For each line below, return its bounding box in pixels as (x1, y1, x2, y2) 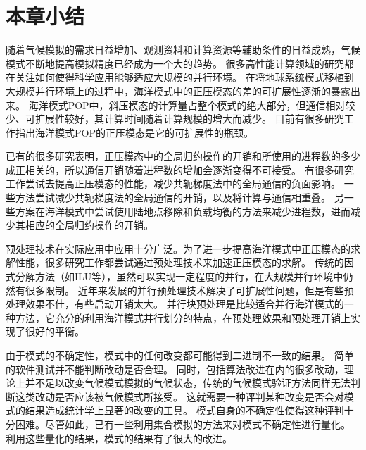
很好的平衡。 (25, 324, 84, 339)
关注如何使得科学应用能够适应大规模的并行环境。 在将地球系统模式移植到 (15, 70, 354, 85)
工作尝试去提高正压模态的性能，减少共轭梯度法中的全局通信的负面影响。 (6, 176, 341, 191)
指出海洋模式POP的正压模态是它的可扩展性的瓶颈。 (15, 125, 253, 139)
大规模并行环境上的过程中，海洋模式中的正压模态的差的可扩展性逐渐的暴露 (6, 83, 351, 98)
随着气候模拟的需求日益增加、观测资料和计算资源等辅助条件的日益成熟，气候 (6, 42, 360, 57)
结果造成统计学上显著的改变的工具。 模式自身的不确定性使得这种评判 (25, 403, 344, 418)
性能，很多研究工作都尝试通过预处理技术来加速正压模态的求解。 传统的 (15, 255, 344, 270)
